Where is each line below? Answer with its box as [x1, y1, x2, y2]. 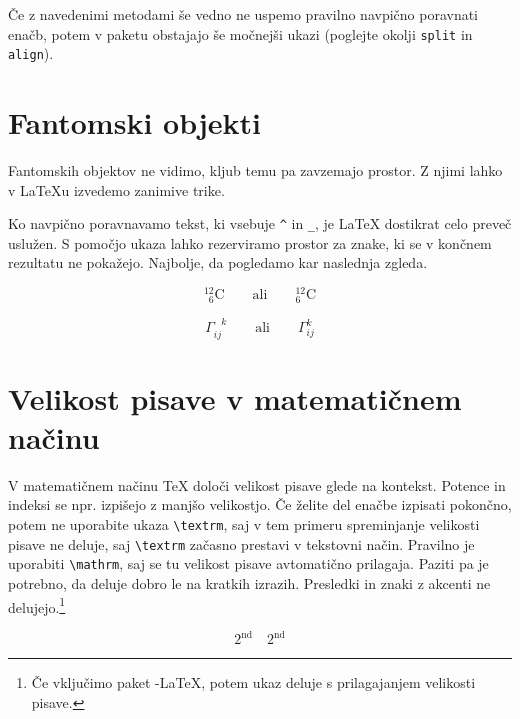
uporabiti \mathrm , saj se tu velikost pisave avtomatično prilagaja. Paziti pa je [8, 553, 489, 574]
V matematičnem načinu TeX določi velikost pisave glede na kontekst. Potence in [8, 474, 506, 495]
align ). [8, 43, 54, 64]
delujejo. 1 [8, 593, 66, 617]
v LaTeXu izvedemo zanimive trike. [8, 179, 225, 200]
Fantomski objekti [8, 102, 261, 143]
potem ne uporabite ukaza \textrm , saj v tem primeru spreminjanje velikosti [8, 514, 480, 535]
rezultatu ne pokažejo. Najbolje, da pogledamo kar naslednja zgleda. [8, 252, 428, 273]
